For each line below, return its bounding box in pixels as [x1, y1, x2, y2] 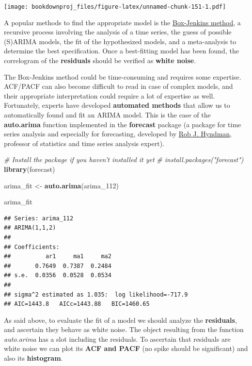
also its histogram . [4, 353, 63, 363]
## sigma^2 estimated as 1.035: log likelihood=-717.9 [4, 291, 188, 298]
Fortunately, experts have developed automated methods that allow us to [4, 100, 230, 110]
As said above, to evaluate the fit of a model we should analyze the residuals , [4, 315, 237, 325]
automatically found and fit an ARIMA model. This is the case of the [4, 110, 211, 119]
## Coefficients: [4, 243, 60, 250]
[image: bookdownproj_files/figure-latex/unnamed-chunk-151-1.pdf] [4, 3, 226, 10]
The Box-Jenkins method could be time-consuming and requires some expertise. [4, 71, 241, 82]
